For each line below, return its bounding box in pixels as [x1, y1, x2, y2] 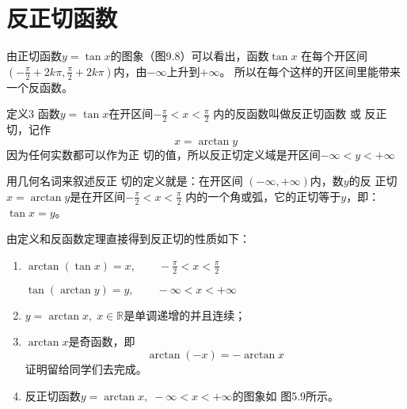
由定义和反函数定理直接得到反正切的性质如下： [6, 230, 250, 247]
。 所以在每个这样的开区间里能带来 [219, 62, 401, 79]
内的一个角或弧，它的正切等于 [185, 187, 341, 204]
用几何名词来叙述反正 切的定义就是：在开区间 [6, 172, 243, 189]
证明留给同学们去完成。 [25, 360, 147, 377]
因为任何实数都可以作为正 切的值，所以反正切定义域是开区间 [6, 146, 321, 162]
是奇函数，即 [68, 333, 135, 350]
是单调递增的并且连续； [124, 306, 246, 323]
